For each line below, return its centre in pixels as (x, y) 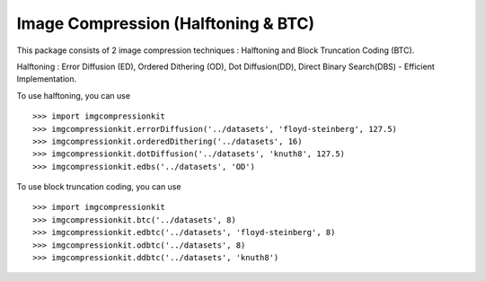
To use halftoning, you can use (73, 95)
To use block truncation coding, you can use (99, 187)
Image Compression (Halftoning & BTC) (166, 23)
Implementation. (47, 79)
